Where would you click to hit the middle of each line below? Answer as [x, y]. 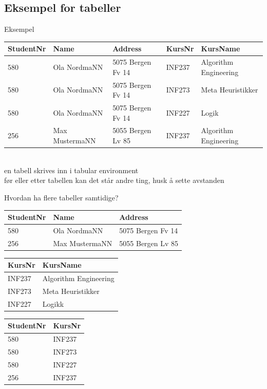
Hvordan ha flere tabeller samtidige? [61, 197]
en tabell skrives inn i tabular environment [71, 170]
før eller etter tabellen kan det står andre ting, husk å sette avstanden [114, 180]
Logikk [53, 303]
